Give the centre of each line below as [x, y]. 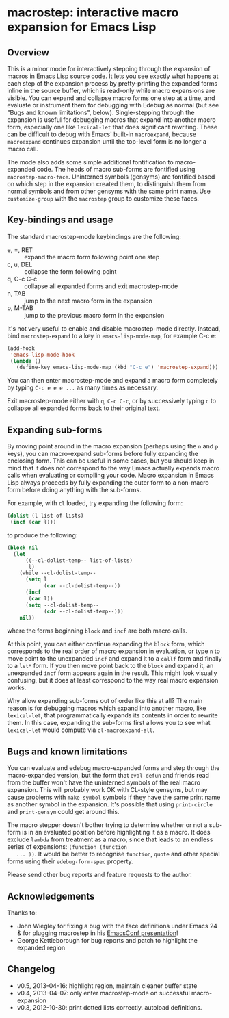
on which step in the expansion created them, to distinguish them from [107, 184]
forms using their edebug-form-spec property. [70, 861]
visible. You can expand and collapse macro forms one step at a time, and [111, 98]
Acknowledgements [51, 896]
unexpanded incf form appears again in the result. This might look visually [112, 673]
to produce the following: [42, 535]
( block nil [23, 548]
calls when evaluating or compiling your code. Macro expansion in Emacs [110, 475]
